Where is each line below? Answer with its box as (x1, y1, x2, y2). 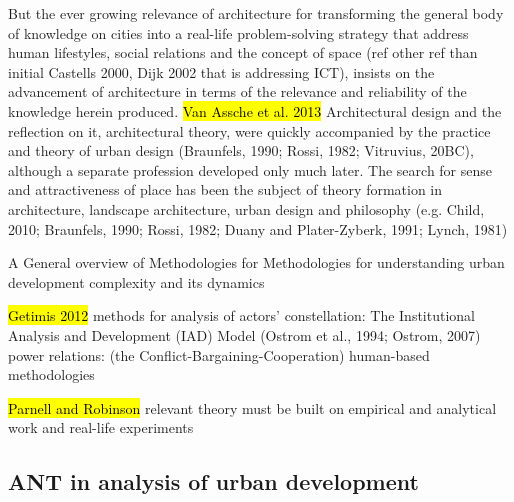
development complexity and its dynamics (8, 271, 265, 292)
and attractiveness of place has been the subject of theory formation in (8, 179, 443, 200)
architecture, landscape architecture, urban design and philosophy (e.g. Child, (8, 198, 485, 219)
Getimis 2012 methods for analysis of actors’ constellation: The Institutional (8, 305, 476, 326)
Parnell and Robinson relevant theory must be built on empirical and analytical (8, 397, 497, 418)
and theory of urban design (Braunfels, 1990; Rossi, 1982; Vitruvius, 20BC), (8, 140, 474, 161)
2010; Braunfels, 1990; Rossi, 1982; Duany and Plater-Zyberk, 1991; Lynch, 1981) (8, 218, 508, 239)
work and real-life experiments (8, 417, 194, 438)
